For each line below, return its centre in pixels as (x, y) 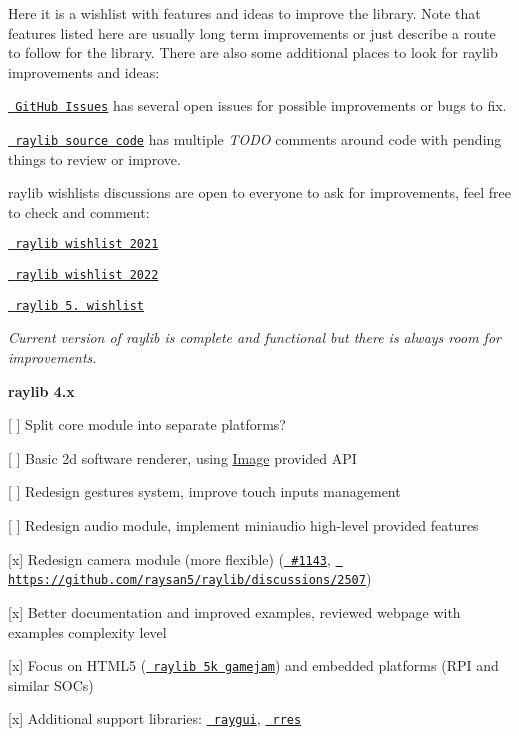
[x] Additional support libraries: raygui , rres (155, 718)
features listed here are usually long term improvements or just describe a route (252, 32)
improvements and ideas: (84, 71)
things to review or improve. (94, 158)
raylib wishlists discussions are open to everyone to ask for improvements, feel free (259, 192)
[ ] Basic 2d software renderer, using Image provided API (182, 457)
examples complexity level (87, 631)
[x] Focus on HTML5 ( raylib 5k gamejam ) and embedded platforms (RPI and (253, 665)
